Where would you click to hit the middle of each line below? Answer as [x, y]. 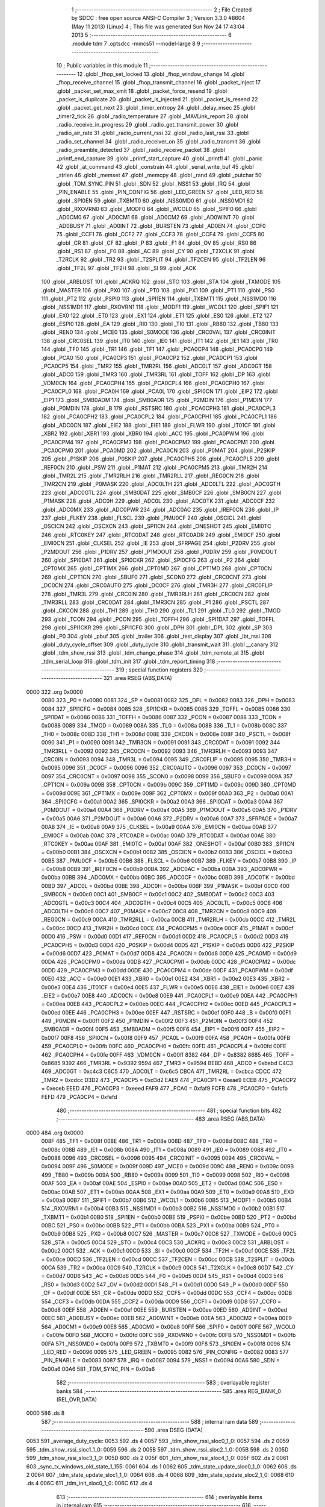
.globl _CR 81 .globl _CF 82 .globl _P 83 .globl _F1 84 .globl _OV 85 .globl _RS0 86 [156, 243]
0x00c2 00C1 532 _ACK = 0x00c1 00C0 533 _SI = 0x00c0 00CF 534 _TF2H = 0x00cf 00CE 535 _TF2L [169, 1251]
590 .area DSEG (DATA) [174, 1430]
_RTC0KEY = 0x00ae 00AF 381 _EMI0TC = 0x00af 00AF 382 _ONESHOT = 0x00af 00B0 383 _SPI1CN [168, 843]
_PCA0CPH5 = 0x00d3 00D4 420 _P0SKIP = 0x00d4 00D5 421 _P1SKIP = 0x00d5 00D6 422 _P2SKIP [168, 945]
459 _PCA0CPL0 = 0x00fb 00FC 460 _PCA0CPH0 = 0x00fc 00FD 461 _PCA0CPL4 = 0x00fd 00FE [164, 1046]
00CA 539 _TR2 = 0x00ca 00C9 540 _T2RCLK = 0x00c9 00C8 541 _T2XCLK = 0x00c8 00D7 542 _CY [168, 1268]
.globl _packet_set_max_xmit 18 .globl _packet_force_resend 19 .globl [142, 91]
